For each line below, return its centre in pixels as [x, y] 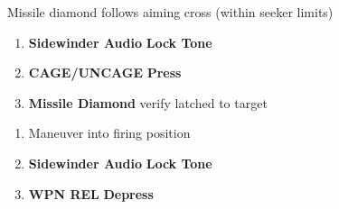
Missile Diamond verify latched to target [148, 102]
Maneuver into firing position [109, 133]
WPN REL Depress [91, 193]
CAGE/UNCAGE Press [105, 73]
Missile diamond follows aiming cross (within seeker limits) [170, 12]
